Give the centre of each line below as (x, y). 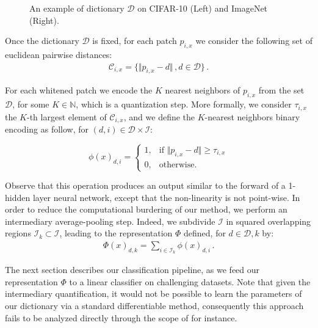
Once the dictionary (42, 41)
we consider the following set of (254, 41)
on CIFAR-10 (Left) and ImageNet (203, 8)
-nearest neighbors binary (252, 116)
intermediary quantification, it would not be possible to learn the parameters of (154, 293)
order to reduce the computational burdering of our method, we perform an (146, 209)
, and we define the (159, 116)
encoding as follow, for (47, 129)
